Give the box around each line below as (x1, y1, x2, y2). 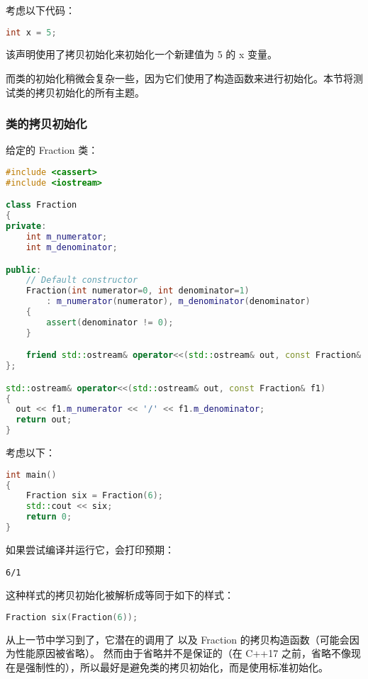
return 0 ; (26, 512, 72, 522)
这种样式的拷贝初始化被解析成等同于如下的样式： (6, 588, 234, 602)
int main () (6, 469, 57, 480)
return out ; (16, 415, 72, 425)
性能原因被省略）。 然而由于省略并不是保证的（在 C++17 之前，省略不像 (15, 646, 351, 661)
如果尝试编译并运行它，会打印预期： (6, 541, 174, 556)
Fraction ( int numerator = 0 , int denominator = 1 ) (26, 286, 250, 296)
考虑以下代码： (6, 3, 75, 17)
